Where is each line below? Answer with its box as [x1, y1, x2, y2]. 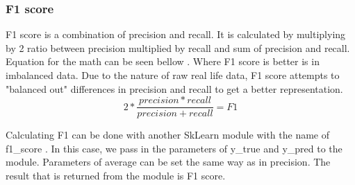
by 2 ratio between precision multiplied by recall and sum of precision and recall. [6, 40, 350, 55]
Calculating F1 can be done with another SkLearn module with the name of [6, 127, 329, 142]
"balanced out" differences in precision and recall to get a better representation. [6, 81, 343, 96]
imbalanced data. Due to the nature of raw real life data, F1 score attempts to [6, 68, 340, 82]
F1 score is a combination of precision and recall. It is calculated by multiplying [6, 27, 346, 42]
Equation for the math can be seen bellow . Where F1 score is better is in [6, 54, 320, 69]
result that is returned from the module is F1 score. [6, 168, 226, 183]
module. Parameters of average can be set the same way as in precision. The [6, 155, 331, 169]
